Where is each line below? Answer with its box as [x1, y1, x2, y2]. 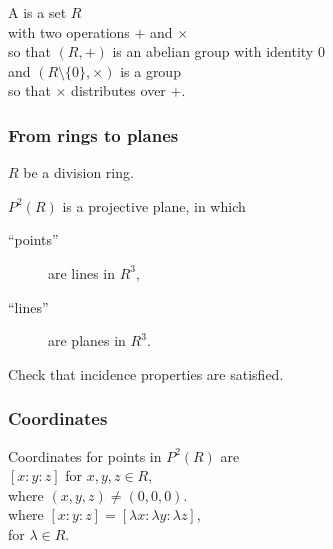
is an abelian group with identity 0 [112, 41, 325, 62]
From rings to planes [8, 122, 179, 147]
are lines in [48, 262, 116, 283]
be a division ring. [23, 162, 134, 183]
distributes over [71, 80, 166, 101]
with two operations [8, 21, 130, 42]
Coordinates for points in [8, 445, 162, 466]
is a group [120, 60, 181, 81]
